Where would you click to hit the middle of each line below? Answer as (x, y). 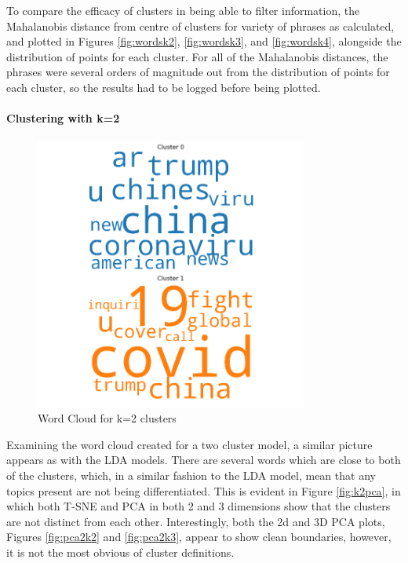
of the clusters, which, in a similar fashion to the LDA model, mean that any (191, 475)
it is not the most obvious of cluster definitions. (120, 552)
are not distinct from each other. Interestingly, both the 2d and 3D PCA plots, (196, 521)
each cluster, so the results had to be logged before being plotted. (164, 87)
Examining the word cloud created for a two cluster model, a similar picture (189, 444)
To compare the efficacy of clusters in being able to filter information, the (183, 10)
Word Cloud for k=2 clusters (107, 418)
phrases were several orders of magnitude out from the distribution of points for (198, 72)
